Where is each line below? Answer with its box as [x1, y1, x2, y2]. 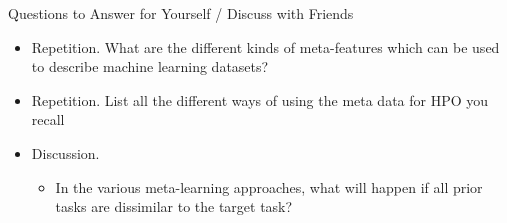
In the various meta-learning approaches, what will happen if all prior [55, 176, 483, 197]
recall [31, 109, 65, 130]
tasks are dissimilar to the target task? [55, 196, 293, 217]
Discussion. [31, 142, 100, 163]
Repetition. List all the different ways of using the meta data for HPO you [31, 89, 489, 110]
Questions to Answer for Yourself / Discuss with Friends [8, 3, 354, 23]
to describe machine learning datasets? [31, 56, 269, 77]
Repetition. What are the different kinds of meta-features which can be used [31, 36, 500, 57]
